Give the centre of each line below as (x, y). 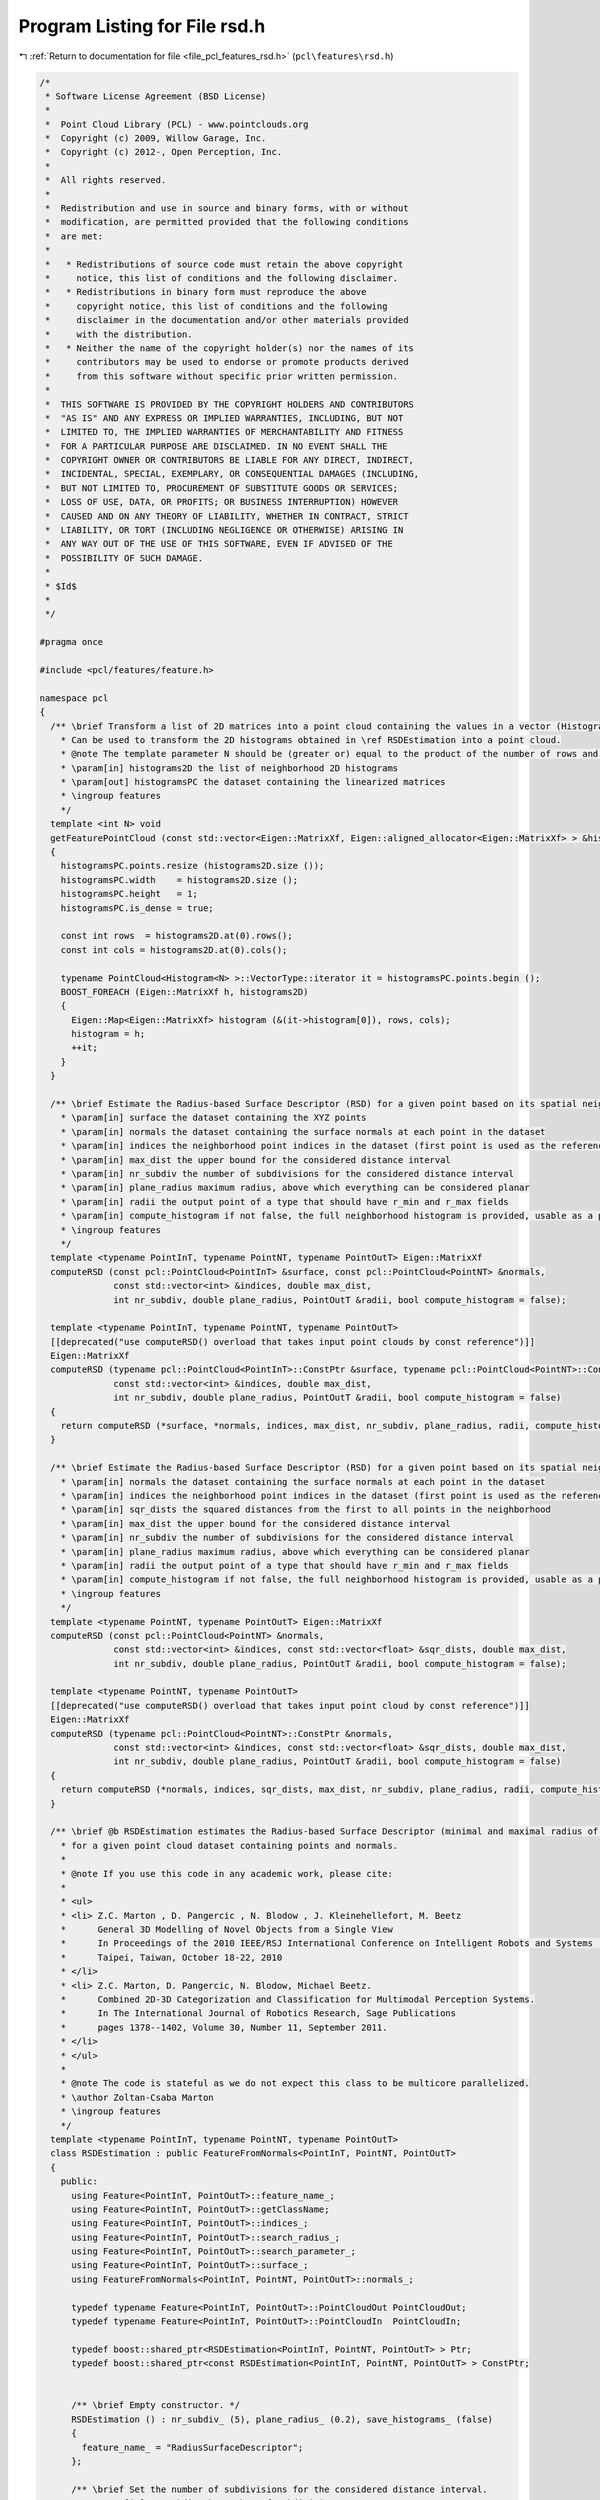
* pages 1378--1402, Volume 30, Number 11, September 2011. (224, 2027)
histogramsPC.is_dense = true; (137, 908)
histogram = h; (108, 1034)
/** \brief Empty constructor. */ (155, 2405)
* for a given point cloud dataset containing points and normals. (229, 1845)
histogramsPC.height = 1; (129, 894)
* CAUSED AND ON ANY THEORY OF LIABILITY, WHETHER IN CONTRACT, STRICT (227, 516)
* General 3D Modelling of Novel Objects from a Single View (227, 1929)
